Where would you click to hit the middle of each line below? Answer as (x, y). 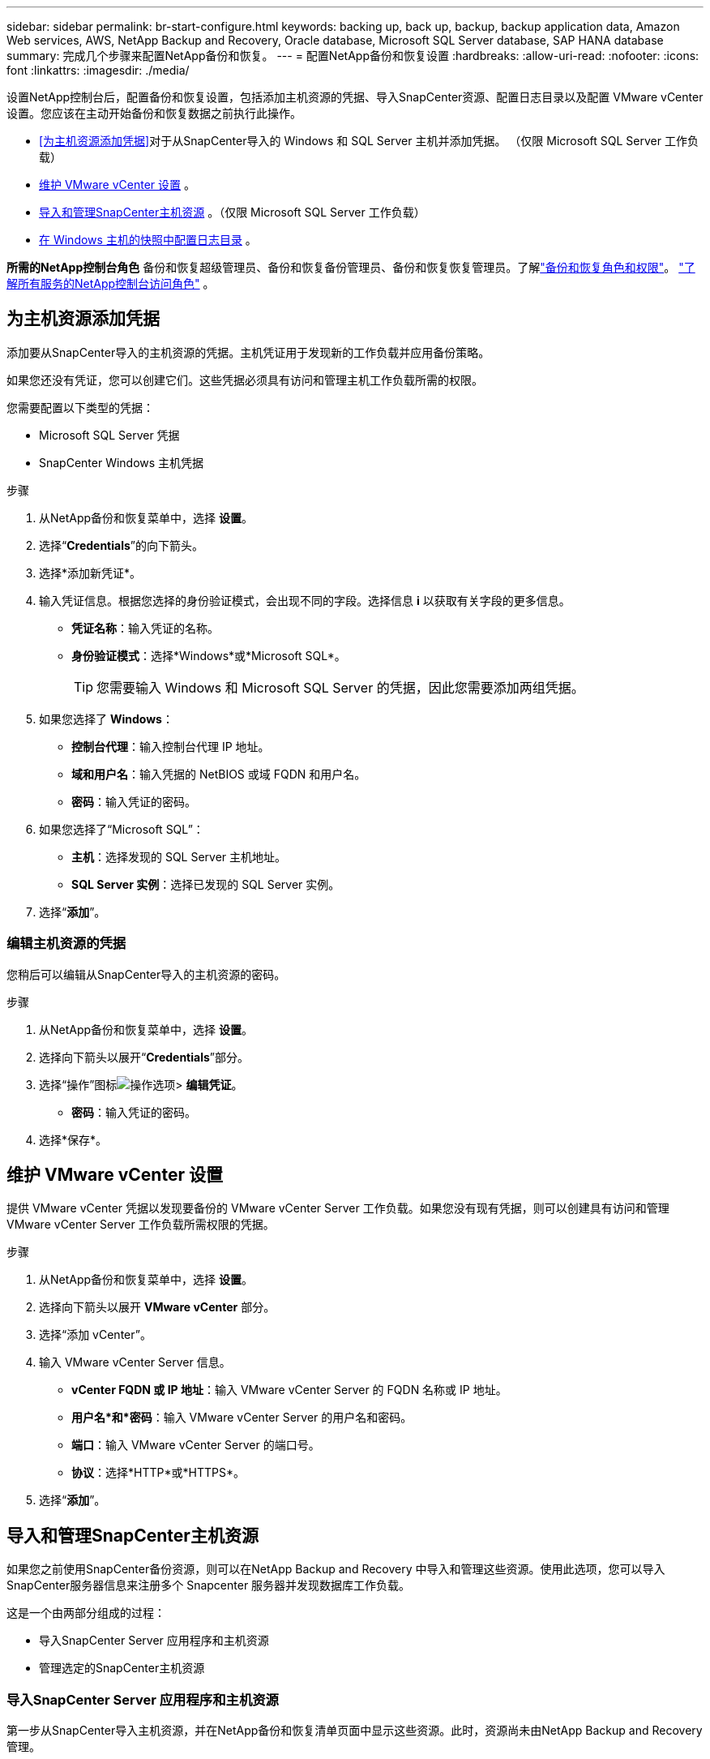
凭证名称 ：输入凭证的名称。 (145, 628)
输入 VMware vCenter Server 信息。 (135, 1362)
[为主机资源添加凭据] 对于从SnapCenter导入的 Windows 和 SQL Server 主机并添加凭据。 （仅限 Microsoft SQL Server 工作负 (369, 141)
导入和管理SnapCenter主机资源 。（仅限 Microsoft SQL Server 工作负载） (232, 212)
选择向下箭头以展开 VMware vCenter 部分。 (157, 1307)
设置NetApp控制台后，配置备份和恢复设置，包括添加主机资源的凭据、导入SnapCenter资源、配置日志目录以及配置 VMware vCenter (355, 97)
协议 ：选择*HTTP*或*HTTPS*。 (158, 1473)
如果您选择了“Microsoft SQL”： (122, 829)
